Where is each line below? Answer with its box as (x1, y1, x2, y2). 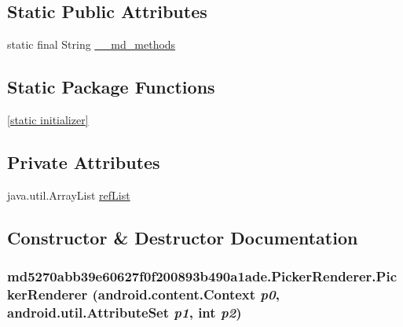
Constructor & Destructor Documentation (7, 225, 358, 249)
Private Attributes (7, 149, 160, 174)
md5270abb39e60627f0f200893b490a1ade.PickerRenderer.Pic (7, 266, 398, 286)
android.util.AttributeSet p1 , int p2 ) (7, 302, 242, 321)
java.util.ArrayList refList (7, 186, 130, 203)
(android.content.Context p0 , (92, 285, 280, 304)
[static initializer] (7, 112, 89, 127)
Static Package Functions (7, 75, 215, 99)
